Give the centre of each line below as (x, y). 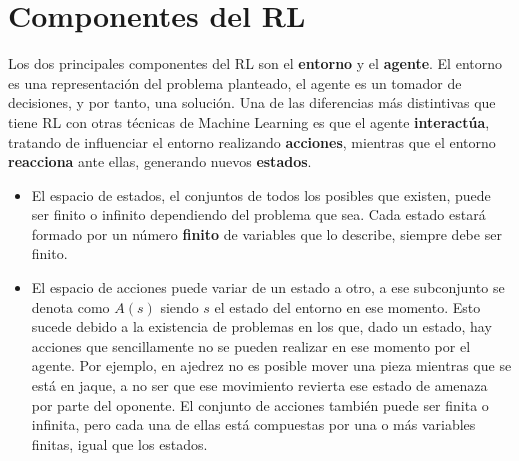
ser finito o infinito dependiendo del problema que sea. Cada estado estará (258, 214)
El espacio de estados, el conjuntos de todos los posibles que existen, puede (261, 194)
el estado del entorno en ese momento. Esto (347, 306)
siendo (179, 306)
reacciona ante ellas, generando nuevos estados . (160, 161)
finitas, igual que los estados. (119, 443)
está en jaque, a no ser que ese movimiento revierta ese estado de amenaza (259, 385)
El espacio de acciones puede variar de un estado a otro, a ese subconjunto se (268, 287)
